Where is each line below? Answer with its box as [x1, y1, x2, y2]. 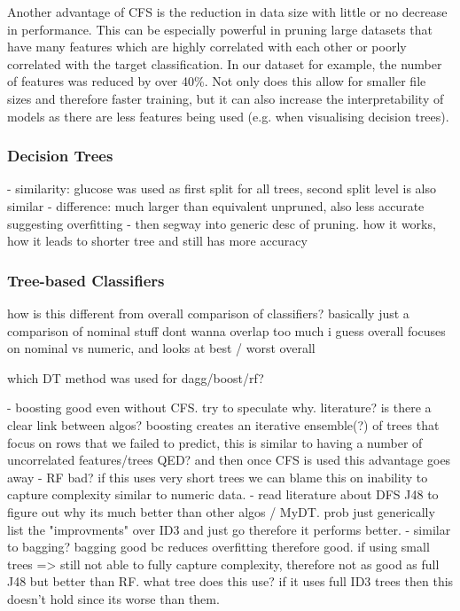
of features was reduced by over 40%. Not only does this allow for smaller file [7, 72, 426, 90]
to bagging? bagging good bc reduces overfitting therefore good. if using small [7, 537, 430, 556]
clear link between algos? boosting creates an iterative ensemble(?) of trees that [7, 415, 440, 434]
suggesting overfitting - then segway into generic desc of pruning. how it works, [7, 214, 436, 232]
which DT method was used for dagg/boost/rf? [7, 368, 264, 387]
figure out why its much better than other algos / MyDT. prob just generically [7, 502, 435, 521]
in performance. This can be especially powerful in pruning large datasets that [7, 20, 433, 38]
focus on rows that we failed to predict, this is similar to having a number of [7, 433, 423, 451]
